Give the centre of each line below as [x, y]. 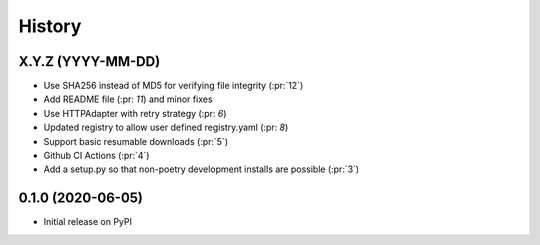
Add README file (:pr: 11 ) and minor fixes [128, 99]
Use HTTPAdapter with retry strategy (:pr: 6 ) [135, 113]
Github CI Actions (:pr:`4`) [96, 156]
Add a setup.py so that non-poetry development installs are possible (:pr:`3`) [201, 169]
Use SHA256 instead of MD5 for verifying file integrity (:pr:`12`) [173, 86]
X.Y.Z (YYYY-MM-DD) [89, 61]
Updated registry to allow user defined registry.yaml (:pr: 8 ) [166, 127]
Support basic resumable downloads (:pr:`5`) [136, 141]
